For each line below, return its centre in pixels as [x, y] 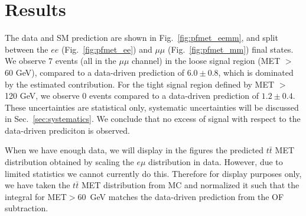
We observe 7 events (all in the [61, 61]
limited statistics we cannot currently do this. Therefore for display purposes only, [153, 173]
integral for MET [36, 196]
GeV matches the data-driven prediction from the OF [187, 196]
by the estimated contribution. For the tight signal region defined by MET [140, 84]
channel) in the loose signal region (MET [206, 61]
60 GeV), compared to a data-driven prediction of [95, 72]
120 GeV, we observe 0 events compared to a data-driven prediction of [132, 96]
